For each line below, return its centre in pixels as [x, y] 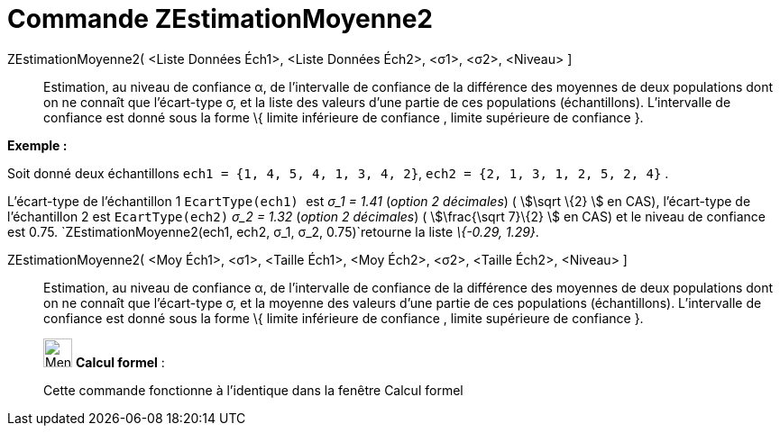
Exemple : [37, 145]
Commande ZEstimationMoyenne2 [220, 19]
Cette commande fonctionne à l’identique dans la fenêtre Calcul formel [253, 390]
